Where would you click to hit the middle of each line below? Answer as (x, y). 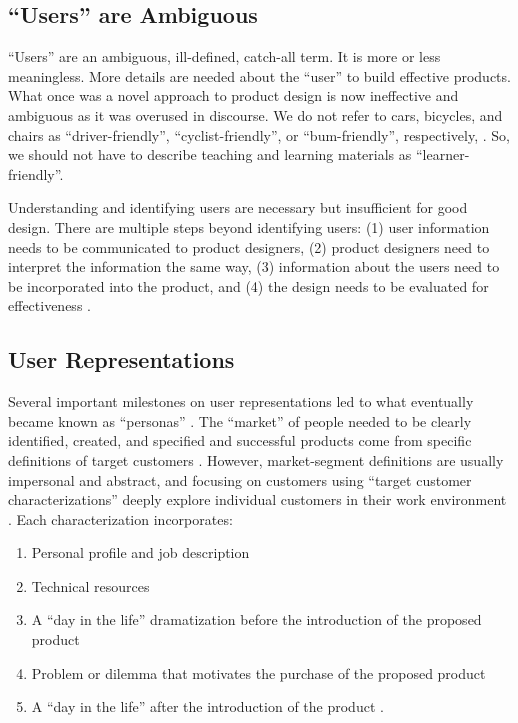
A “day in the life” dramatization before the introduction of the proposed (256, 619)
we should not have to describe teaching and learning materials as (210, 154)
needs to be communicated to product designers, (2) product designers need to (249, 246)
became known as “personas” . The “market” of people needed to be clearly (240, 420)
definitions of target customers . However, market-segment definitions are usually (256, 459)
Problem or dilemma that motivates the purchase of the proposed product (258, 672)
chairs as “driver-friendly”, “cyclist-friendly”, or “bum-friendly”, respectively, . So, (259, 134)
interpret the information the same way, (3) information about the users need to (254, 266)
